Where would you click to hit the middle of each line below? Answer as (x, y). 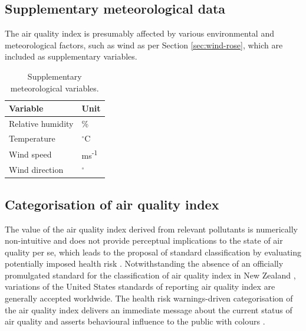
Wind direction (36, 170)
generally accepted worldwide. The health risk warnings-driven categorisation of (149, 298)
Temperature (32, 138)
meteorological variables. (55, 88)
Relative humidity (41, 124)
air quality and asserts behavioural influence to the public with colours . (135, 321)
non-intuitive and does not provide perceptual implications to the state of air (144, 240)
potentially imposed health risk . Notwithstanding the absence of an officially (144, 263)
